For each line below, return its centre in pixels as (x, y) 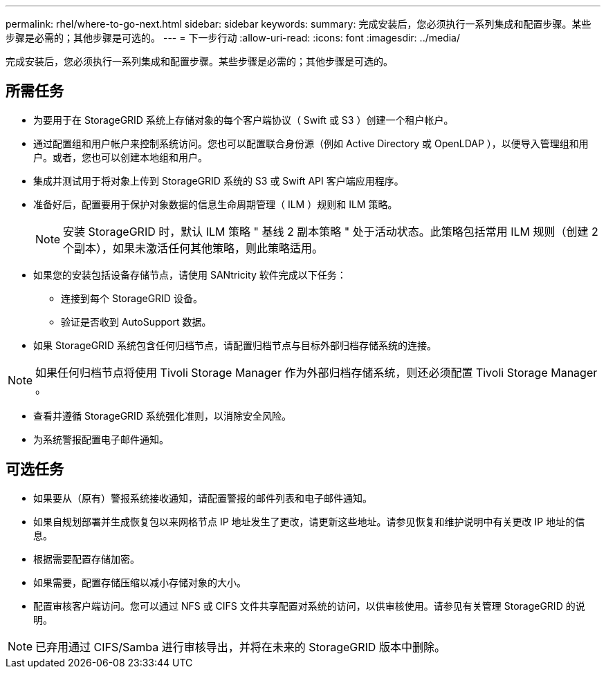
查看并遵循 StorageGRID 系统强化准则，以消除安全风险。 (162, 415)
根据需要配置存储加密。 (86, 559)
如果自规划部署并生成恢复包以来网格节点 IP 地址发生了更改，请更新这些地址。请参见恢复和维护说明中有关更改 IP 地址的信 (309, 521)
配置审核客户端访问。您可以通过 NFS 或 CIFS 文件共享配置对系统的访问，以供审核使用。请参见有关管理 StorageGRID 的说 (309, 606)
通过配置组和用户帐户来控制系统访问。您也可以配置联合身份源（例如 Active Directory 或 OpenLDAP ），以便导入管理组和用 (311, 143)
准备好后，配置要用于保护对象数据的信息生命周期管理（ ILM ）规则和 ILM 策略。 (215, 204)
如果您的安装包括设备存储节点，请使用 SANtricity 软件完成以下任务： (190, 274)
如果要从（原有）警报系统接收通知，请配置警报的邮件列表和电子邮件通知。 (203, 498)
